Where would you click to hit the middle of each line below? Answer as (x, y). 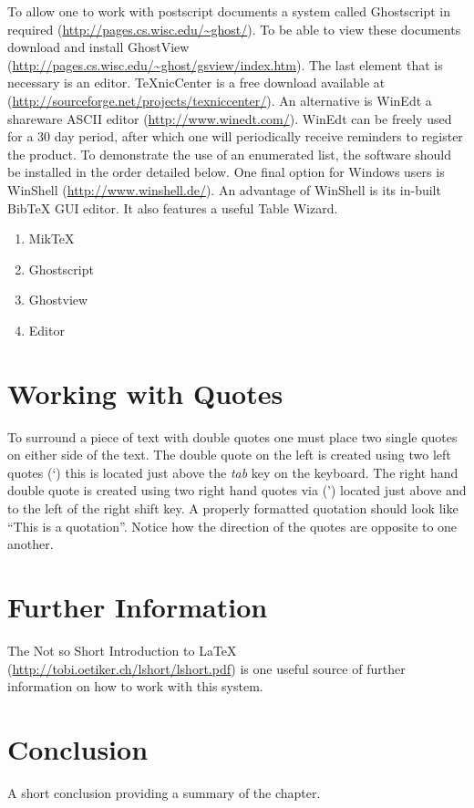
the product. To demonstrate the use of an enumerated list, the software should (230, 154)
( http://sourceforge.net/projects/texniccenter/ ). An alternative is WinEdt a (220, 100)
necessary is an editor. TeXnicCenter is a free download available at (196, 83)
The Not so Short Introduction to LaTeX (122, 650)
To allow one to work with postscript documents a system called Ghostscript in (229, 11)
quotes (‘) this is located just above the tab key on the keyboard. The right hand (233, 472)
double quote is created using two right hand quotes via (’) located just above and (237, 490)
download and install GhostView (98, 47)
